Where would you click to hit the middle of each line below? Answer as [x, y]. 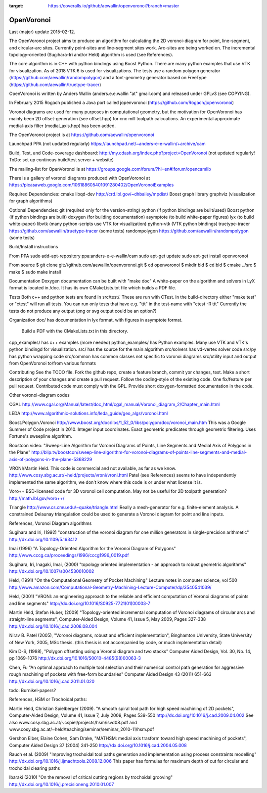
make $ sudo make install [35, 272]
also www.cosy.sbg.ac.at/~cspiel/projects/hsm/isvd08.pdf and [73, 722]
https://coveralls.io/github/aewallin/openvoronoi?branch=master [114, 6]
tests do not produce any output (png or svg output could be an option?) [83, 311]
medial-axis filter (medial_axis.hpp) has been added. [63, 126]
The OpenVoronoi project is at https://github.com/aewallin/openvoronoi [82, 135]
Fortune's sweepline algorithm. [41, 436]
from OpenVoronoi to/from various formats [53, 363]
